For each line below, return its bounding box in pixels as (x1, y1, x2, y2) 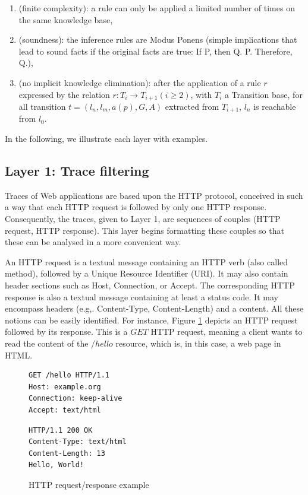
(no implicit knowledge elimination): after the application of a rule (18, 76, 261, 88)
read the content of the (5, 337, 89, 349)
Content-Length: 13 (29, 449, 105, 458)
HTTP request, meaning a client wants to (150, 325, 303, 338)
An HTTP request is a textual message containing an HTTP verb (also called (5, 255, 288, 268)
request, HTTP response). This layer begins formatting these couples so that (5, 224, 284, 236)
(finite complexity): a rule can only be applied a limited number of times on (18, 2, 295, 14)
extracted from (165, 100, 219, 113)
